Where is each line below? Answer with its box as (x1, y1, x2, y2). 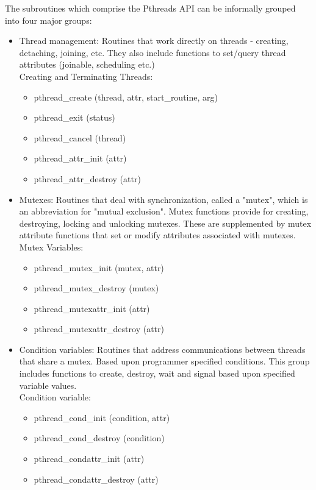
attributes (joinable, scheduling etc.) (19, 58, 155, 71)
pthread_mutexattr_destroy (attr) (34, 322, 164, 335)
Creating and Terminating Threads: (19, 69, 153, 82)
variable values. (19, 378, 77, 391)
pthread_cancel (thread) (34, 131, 126, 144)
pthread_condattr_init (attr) (34, 452, 145, 465)
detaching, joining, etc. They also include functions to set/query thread (19, 46, 286, 59)
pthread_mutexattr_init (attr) (34, 302, 150, 314)
